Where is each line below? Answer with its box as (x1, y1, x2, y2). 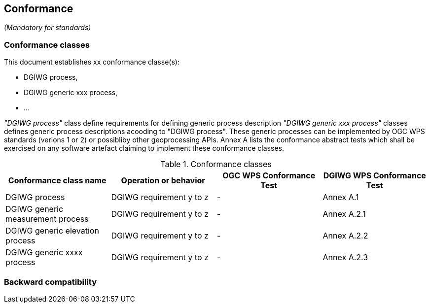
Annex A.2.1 (322, 209, 366, 219)
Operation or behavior (121, 175, 205, 186)
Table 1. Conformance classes (160, 159, 272, 170)
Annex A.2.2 (322, 231, 368, 241)
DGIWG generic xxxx (5, 247, 83, 258)
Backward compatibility (4, 276, 97, 287)
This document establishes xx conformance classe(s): (4, 58, 179, 67)
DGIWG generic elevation (5, 226, 99, 236)
